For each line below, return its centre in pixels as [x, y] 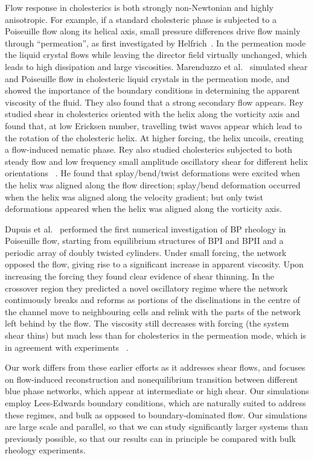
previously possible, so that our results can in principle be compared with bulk [150, 438]
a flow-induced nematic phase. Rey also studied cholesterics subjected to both [149, 149]
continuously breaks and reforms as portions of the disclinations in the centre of [152, 300]
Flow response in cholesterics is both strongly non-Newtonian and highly [139, 7]
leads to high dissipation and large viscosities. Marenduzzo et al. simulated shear [156, 66]
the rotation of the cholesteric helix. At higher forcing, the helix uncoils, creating [154, 137]
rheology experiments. [45, 450]
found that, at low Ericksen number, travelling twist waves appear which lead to [153, 125]
